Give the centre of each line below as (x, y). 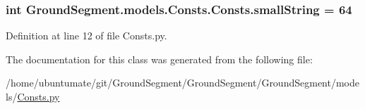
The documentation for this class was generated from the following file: (159, 59)
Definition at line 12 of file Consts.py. (86, 36)
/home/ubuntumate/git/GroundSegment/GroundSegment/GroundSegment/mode (182, 83)
